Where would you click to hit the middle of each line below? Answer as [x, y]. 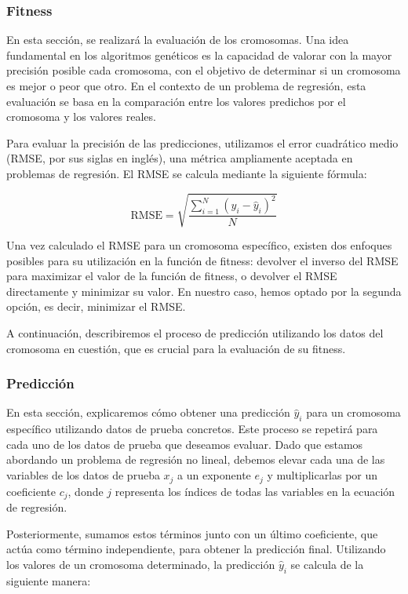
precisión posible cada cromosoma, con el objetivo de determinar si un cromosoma [204, 70]
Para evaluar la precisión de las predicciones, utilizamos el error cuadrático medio [202, 142]
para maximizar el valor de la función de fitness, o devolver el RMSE [172, 276]
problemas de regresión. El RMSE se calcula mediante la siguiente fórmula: [187, 173]
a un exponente [214, 475]
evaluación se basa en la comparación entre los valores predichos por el [176, 101]
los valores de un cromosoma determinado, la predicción [141, 564]
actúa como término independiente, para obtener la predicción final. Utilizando [196, 549]
